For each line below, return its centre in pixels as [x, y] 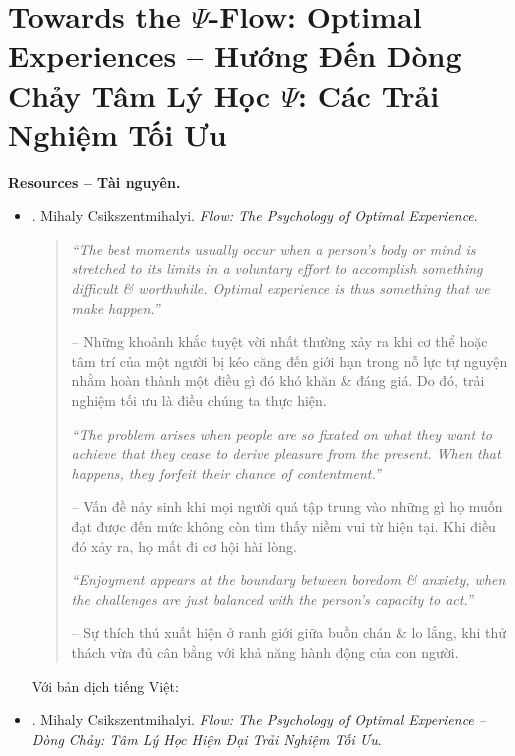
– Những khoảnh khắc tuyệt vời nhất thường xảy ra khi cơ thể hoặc [279, 341]
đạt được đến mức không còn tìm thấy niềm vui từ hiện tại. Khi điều [283, 526]
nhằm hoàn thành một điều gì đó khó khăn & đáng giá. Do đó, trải [278, 380]
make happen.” [115, 307]
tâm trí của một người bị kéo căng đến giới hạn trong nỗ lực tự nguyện [289, 360]
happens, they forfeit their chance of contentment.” [226, 472]
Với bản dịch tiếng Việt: [105, 685]
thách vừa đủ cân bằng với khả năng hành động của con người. [265, 651]
